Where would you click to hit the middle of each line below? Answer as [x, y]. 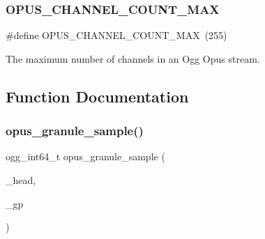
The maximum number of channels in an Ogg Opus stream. [133, 58]
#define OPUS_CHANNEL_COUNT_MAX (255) [116, 35]
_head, [21, 180]
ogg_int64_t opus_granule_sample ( [85, 156]
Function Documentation [97, 96]
